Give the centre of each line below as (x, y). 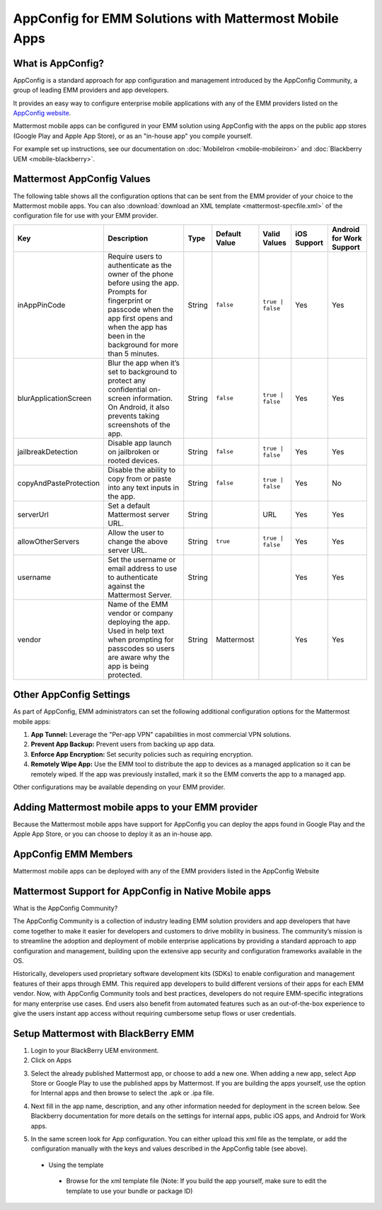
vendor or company (140, 613)
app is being (128, 666)
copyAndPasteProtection (59, 483)
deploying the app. (139, 622)
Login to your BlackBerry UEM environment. (95, 1050)
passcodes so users (141, 648)
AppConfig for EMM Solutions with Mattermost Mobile (176, 18)
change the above (138, 541)
